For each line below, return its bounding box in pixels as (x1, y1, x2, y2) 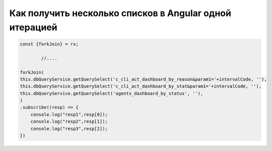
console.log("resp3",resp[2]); (30, 126, 108, 131)
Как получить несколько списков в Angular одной (9, 8, 232, 19)
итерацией (9, 22, 57, 33)
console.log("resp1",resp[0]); (30, 111, 108, 117)
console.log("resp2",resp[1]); (30, 119, 108, 124)
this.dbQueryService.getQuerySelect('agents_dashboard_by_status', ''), (20, 91, 203, 96)
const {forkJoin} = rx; (20, 41, 79, 47)
